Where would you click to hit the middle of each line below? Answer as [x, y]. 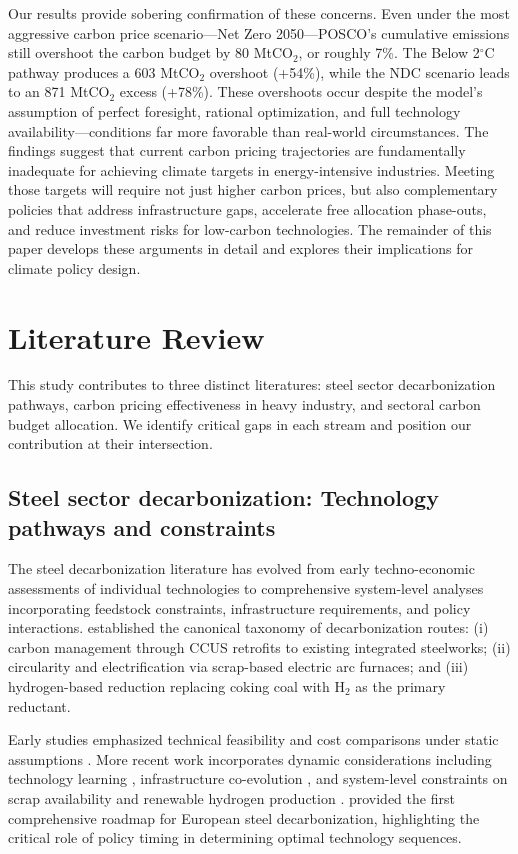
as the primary [400, 685]
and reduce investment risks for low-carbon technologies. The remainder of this [250, 228]
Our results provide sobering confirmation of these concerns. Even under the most [259, 13]
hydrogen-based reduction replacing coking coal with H [176, 685]
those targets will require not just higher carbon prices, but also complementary [253, 189]
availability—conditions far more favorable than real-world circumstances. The [248, 130]
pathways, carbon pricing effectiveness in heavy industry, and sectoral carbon [244, 404]
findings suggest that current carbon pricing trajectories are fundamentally [237, 150]
